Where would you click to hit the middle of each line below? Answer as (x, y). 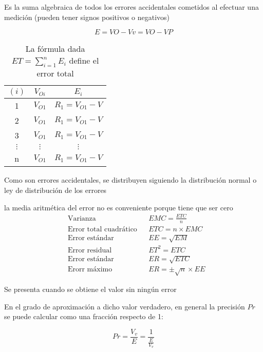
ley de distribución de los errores (55, 190)
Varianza (82, 218)
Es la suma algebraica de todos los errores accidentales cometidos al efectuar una (131, 7)
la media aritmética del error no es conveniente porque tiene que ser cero (119, 207)
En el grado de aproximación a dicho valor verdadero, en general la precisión (125, 306)
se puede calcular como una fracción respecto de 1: (84, 316)
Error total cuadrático (102, 229)
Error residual (90, 250)
